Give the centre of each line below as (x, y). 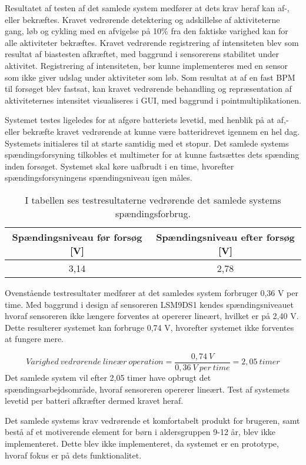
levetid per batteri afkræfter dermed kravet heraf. (94, 401)
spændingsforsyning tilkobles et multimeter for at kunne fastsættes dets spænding (152, 155)
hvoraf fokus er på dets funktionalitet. (73, 455)
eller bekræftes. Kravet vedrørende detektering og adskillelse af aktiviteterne (142, 19)
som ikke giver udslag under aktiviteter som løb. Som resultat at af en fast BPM (150, 77)
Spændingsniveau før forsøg (77, 237)
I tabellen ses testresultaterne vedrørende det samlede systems (153, 200)
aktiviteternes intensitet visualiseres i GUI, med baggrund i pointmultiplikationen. (153, 100)
